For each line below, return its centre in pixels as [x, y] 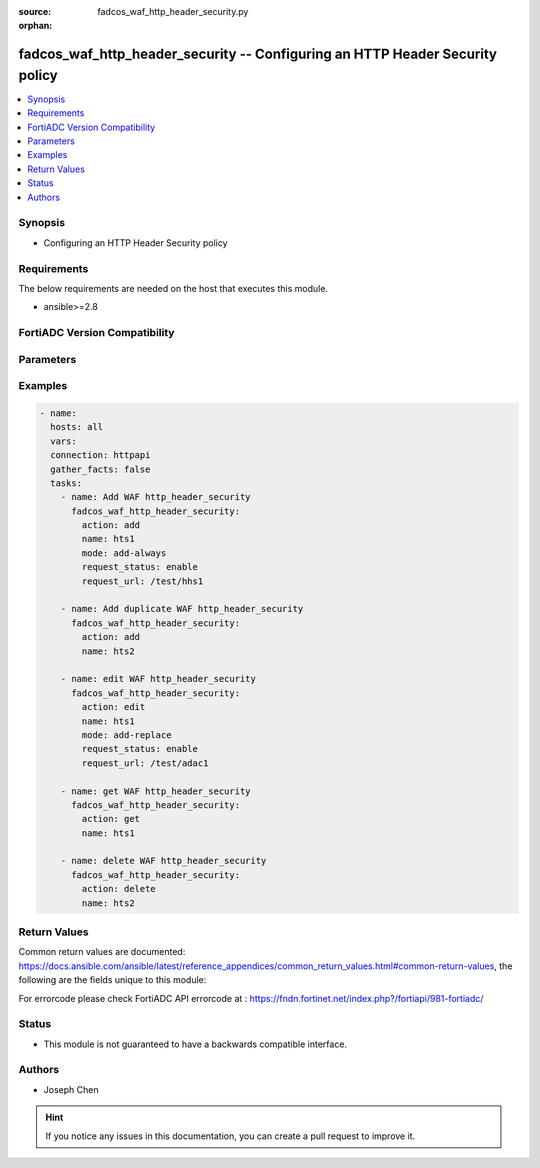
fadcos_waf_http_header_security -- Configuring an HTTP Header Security [257, 54]
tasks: [66, 483]
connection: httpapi [100, 455]
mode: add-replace [126, 734]
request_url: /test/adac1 [145, 763]
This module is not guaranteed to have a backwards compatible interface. [195, 1044]
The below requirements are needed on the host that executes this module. [173, 288]
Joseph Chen [71, 1089]
